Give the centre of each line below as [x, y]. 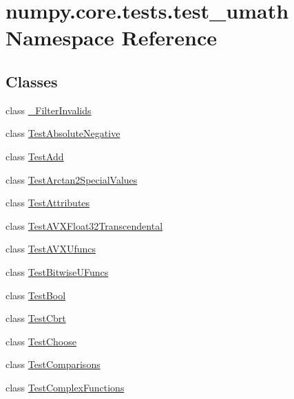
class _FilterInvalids [49, 110]
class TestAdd [35, 156]
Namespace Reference [111, 37]
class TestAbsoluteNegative [63, 133]
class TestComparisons [53, 364]
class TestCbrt [36, 318]
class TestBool [36, 295]
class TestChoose [41, 341]
